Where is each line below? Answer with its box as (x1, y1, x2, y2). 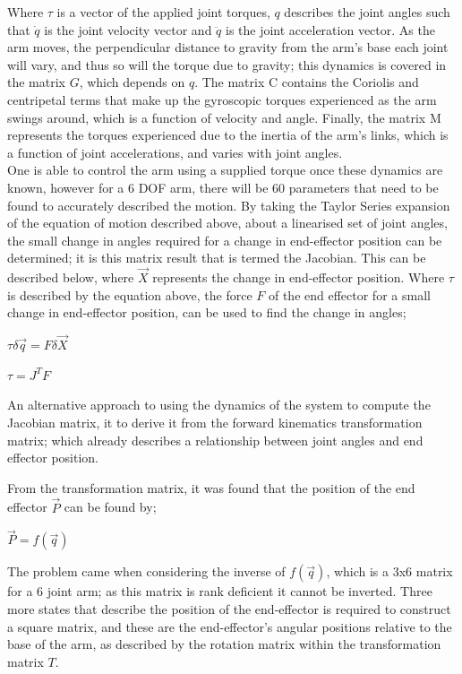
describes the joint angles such (284, 3, 450, 21)
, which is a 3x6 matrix (326, 562, 453, 581)
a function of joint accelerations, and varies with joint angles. (7, 143, 343, 161)
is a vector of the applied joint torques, (56, 3, 270, 21)
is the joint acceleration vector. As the (226, 20, 435, 39)
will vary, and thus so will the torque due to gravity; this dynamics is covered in (7, 55, 447, 73)
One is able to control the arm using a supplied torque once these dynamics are (7, 160, 443, 179)
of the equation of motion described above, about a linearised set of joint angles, (7, 213, 448, 232)
